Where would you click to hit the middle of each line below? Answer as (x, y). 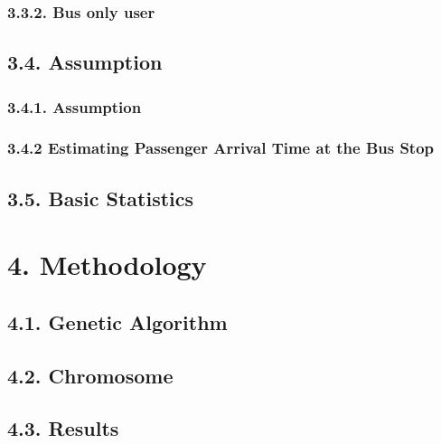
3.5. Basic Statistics (101, 198)
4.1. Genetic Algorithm (117, 321)
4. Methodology (107, 265)
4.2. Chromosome (90, 375)
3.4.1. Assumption (75, 106)
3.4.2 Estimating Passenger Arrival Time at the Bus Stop (221, 148)
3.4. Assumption (85, 62)
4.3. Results (63, 428)
